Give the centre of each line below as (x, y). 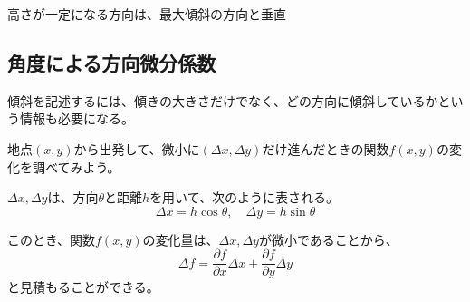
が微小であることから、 (328, 239)
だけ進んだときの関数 (326, 148)
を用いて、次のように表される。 (245, 197)
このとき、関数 (52, 239)
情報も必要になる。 (77, 118)
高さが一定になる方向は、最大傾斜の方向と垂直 (147, 14)
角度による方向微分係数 (112, 62)
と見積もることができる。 (83, 287)
